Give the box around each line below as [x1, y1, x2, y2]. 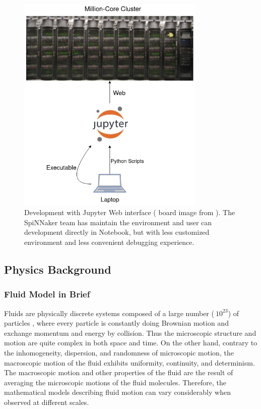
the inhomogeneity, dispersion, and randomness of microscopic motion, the [4, 347, 234, 357]
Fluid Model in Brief [4, 288, 90, 300]
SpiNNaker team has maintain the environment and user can [24, 217, 212, 227]
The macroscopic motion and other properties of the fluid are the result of [4, 367, 233, 378]
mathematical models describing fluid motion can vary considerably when [4, 387, 231, 397]
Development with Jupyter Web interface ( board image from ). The [24, 207, 235, 218]
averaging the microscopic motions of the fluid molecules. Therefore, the [4, 377, 226, 387]
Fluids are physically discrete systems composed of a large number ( [4, 308, 214, 318]
